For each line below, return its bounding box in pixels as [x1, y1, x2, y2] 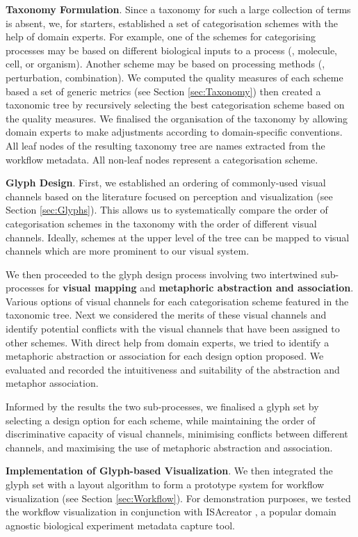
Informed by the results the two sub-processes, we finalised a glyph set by [6, 399, 319, 414]
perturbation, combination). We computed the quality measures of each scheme [6, 70, 343, 84]
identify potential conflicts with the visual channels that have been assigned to [6, 321, 340, 336]
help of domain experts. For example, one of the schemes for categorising [6, 29, 316, 44]
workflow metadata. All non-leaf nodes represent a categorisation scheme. [6, 152, 318, 166]
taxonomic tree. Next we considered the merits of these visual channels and [6, 307, 327, 322]
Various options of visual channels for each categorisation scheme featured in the [6, 294, 349, 308]
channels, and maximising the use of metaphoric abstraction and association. [6, 440, 333, 454]
